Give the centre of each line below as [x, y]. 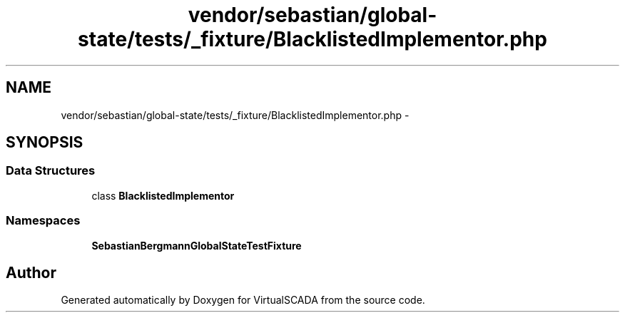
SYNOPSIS [45, 143]
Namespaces [43, 221]
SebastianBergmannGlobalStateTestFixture [197, 245]
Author [31, 272]
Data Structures [51, 171]
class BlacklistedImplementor [163, 195]
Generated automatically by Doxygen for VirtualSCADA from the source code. [243, 300]
